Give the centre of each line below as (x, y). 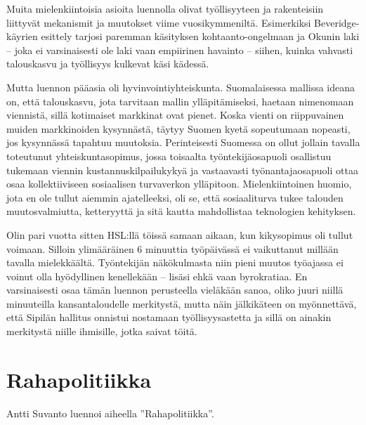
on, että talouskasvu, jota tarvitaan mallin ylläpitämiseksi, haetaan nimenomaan (180, 101)
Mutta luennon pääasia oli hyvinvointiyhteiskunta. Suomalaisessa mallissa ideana (181, 87)
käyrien (22, 36)
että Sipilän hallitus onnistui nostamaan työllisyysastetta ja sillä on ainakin (169, 317)
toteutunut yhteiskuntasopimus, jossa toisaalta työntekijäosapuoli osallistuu (169, 156)
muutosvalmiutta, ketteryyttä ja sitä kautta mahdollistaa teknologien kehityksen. (181, 211)
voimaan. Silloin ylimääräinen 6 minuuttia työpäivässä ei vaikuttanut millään (172, 248)
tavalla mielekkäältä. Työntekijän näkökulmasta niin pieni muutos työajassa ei (175, 262)
